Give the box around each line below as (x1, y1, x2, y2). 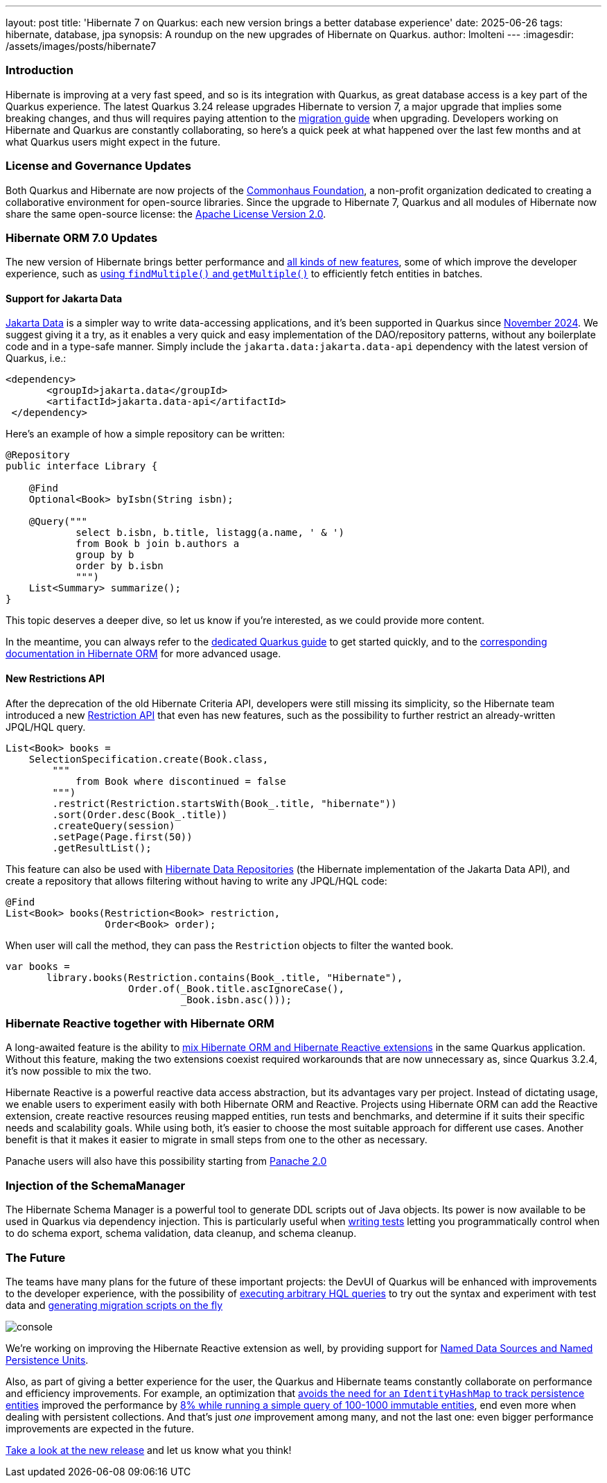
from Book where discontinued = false (76, 775, 286, 787)
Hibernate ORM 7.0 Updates (6, 230, 158, 245)
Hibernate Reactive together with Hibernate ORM (6, 1016, 274, 1031)
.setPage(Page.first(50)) (52, 831, 193, 842)
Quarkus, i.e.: (6, 352, 67, 365)
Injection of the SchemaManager (6, 1178, 186, 1193)
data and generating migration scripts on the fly (6, 1299, 223, 1311)
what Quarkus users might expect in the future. (6, 135, 221, 148)
